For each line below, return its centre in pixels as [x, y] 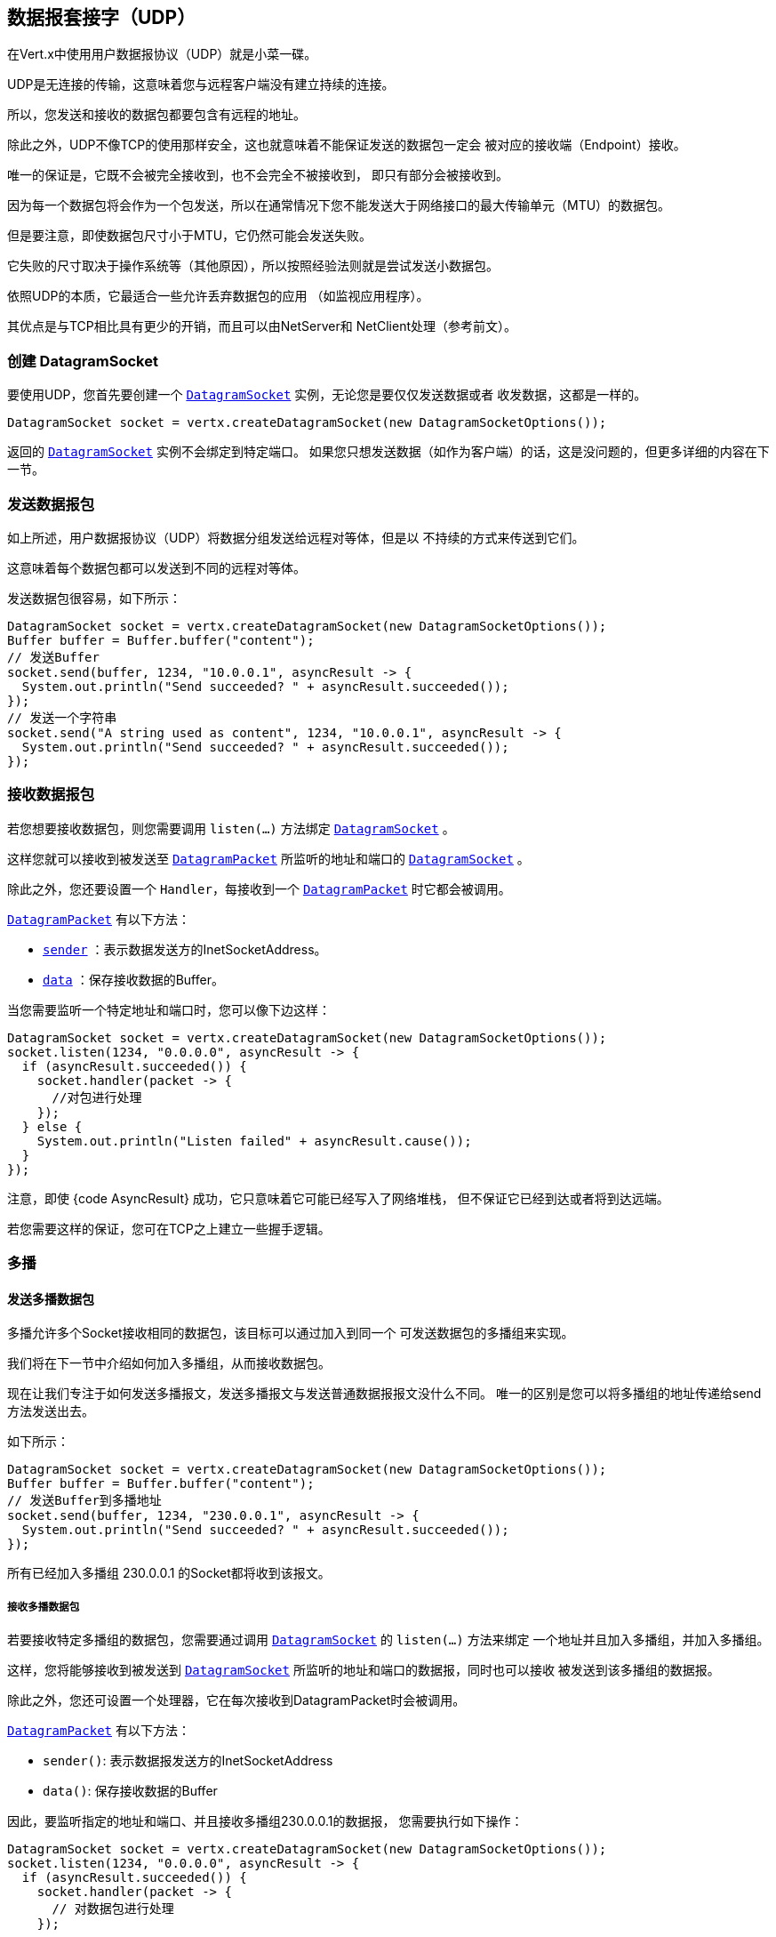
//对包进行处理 [97, 1097]
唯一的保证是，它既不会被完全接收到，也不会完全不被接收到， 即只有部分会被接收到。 [258, 175]
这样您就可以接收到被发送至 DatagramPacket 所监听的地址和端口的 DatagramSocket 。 [268, 858]
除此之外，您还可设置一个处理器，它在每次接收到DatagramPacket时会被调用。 [236, 1700]
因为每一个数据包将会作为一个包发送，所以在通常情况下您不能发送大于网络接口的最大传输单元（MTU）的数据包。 [339, 205]
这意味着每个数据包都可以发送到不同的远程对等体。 [156, 567]
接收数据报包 [51, 795]
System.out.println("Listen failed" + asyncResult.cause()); [254, 1141]
